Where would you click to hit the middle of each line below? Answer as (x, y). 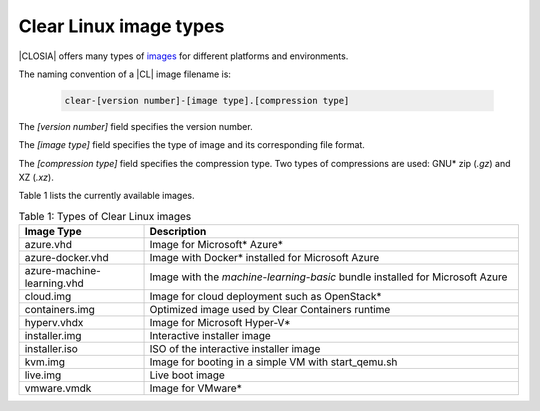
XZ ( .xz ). (36, 177)
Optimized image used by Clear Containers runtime (270, 310)
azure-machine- (63, 271)
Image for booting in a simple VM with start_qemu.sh (273, 362)
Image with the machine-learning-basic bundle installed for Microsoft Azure (328, 277)
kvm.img (44, 362)
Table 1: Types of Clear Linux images (105, 217)
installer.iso (51, 349)
